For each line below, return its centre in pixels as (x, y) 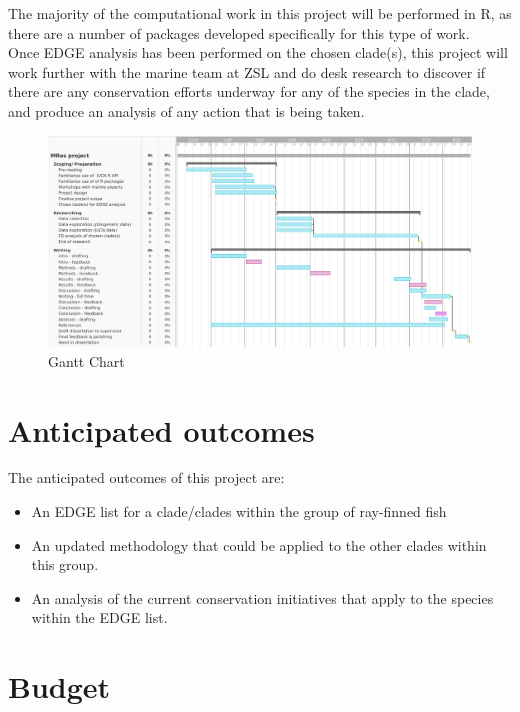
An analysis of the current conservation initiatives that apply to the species (262, 597)
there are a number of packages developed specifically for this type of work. (239, 32)
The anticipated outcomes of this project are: (146, 477)
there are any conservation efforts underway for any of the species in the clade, (249, 91)
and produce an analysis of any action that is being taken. (186, 110)
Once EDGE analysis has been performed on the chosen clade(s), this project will (258, 52)
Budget (59, 686)
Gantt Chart (86, 360)
